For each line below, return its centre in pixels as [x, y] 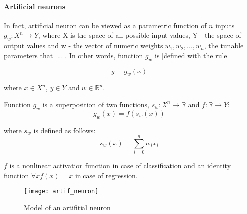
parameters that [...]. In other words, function [74, 55]
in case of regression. [106, 175]
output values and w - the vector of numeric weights [83, 45]
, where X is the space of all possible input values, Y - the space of [139, 35]
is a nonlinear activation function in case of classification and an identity [120, 166]
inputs [225, 25]
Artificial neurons [35, 6]
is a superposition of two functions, [96, 104]
